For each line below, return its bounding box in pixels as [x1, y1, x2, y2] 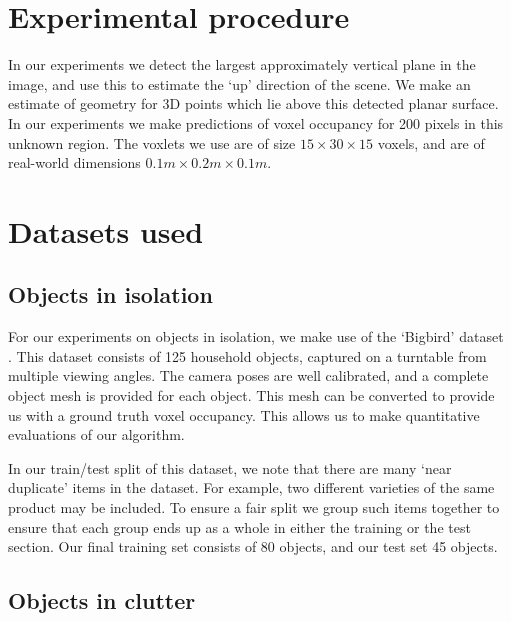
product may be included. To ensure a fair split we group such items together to [8, 497, 500, 518]
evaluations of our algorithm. [8, 424, 185, 445]
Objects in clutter [8, 585, 196, 616]
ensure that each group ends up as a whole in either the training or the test [8, 516, 471, 537]
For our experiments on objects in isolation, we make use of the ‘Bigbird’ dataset [8, 326, 504, 347]
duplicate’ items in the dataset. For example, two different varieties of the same [8, 477, 495, 498]
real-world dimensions [8, 152, 141, 173]
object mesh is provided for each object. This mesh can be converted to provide [8, 385, 495, 406]
